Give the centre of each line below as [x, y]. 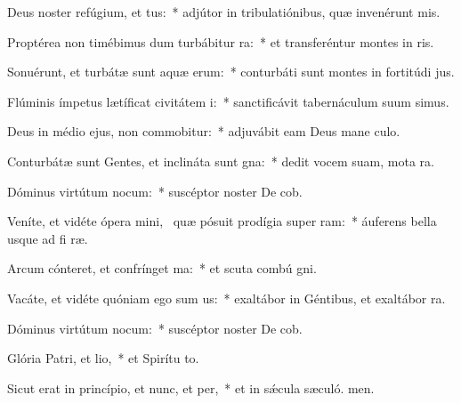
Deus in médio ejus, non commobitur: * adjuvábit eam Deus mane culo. [204, 131]
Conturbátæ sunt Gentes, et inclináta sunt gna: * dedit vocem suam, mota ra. [221, 161]
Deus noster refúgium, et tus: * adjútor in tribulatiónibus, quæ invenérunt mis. [224, 12]
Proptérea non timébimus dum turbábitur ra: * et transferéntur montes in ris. [221, 41]
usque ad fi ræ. [48, 238]
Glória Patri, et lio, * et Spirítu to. [103, 358]
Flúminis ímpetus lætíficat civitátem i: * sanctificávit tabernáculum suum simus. [228, 101]
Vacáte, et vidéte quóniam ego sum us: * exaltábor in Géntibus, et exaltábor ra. [226, 298]
